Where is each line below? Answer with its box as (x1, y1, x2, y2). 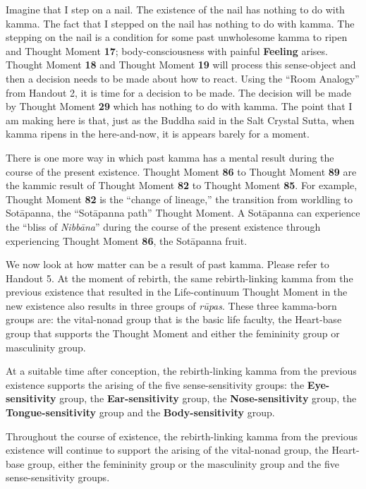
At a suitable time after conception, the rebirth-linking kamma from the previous (6, 363, 357, 378)
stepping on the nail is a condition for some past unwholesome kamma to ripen (6, 30, 348, 44)
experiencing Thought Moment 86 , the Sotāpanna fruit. (6, 233, 248, 248)
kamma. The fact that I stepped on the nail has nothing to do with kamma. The (6, 16, 355, 30)
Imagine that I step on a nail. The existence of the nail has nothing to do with (6, 2, 345, 16)
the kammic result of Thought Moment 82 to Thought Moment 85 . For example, (6, 178, 358, 193)
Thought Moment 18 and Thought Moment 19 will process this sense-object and (6, 57, 356, 72)
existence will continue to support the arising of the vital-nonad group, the (6, 442, 329, 457)
